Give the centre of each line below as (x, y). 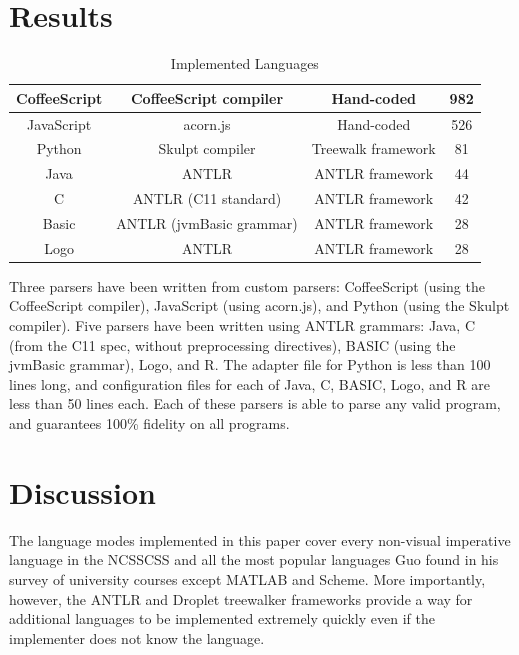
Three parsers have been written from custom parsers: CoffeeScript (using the (247, 285)
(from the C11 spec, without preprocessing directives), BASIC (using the (232, 344)
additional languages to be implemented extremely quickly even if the (222, 618)
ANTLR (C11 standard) (207, 198)
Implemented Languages (244, 63)
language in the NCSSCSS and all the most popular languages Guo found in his (254, 559)
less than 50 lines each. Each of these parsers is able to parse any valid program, (255, 403)
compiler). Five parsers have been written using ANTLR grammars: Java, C (242, 325)
